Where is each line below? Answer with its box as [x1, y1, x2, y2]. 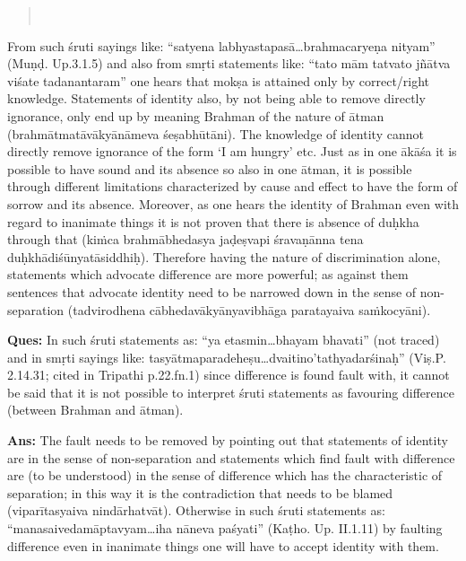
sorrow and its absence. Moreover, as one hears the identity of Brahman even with [7, 194, 459, 213]
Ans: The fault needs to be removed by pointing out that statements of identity [7, 431, 448, 450]
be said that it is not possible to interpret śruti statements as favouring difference [7, 382, 454, 401]
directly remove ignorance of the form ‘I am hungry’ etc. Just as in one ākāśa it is [7, 142, 457, 161]
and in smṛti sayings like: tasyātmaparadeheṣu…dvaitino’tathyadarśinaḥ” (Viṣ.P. [7, 347, 446, 366]
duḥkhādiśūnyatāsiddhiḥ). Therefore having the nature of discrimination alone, [7, 247, 441, 266]
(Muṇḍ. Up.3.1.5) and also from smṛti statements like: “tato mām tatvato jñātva [7, 54, 451, 73]
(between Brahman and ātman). [7, 400, 184, 419]
